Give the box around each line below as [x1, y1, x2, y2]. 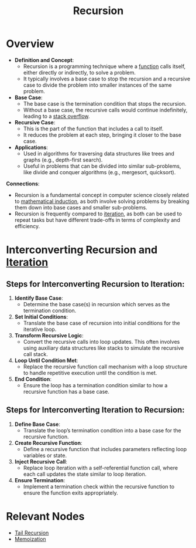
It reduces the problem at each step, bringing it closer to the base [23, 131, 181, 138]
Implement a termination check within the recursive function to [23, 483, 174, 490]
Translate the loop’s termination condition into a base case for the [23, 427, 181, 434]
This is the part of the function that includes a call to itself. [23, 125, 164, 132]
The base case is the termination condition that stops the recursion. [23, 100, 187, 107]
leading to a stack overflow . [23, 113, 90, 120]
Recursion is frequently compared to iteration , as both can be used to [14, 210, 183, 217]
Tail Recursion [14, 529, 49, 536]
